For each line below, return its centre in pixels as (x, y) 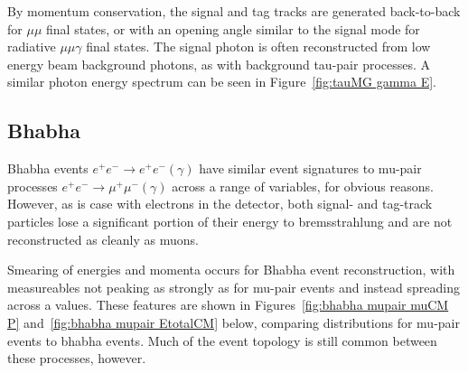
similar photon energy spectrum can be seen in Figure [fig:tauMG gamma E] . (222, 82)
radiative (32, 47)
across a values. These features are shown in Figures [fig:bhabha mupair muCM (228, 305)
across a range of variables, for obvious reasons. (303, 186)
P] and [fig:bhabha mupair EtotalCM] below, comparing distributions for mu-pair (234, 322)
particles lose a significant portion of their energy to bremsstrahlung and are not (230, 221)
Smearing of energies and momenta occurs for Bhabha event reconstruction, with (231, 270)
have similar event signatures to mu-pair (310, 168)
